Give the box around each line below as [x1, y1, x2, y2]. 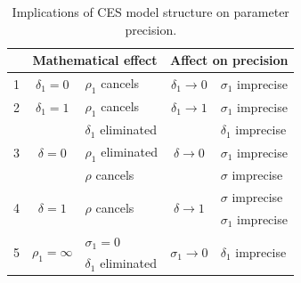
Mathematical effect [32, 51, 158, 69]
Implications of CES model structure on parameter [12, 3, 289, 20]
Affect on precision [169, 51, 289, 69]
